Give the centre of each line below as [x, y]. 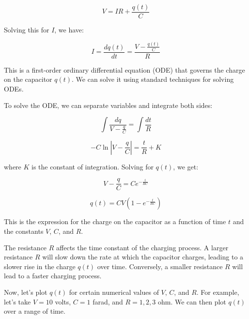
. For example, [218, 292]
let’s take [17, 301]
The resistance [25, 247]
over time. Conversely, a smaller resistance [160, 266]
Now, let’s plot [26, 292]
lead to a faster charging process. [53, 276]
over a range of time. [35, 311]
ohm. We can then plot [192, 301]
